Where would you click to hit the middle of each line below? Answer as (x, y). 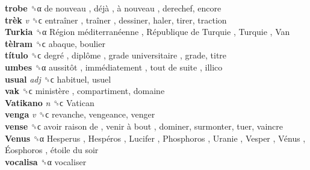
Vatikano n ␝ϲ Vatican (50, 102)
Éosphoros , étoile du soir (52, 150)
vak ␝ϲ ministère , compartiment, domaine (85, 91)
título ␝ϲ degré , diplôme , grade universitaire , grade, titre (116, 55)
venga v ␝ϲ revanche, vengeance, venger (80, 114)
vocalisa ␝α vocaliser (46, 161)
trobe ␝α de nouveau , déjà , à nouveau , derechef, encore (113, 8)
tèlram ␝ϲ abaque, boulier (55, 43)
